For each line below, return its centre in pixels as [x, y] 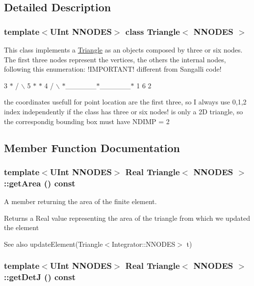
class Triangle [152, 31]
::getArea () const [40, 183]
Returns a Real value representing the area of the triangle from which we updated [127, 218]
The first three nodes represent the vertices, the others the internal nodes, [115, 59]
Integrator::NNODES [144, 244]
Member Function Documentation [92, 147]
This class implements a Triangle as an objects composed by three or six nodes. [123, 50]
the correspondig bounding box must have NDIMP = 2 [87, 121]
